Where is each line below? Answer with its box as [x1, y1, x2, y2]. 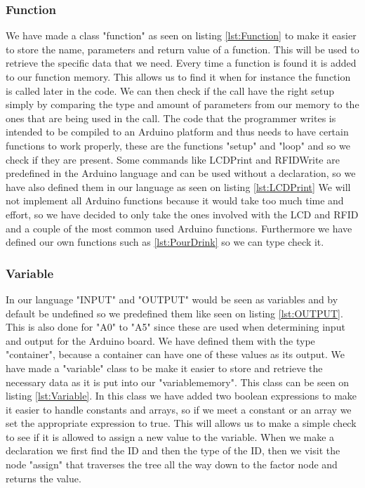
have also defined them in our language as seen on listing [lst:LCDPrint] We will [6, 179, 351, 194]
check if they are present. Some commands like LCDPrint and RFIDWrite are [6, 152, 340, 166]
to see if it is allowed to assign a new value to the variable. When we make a [6, 429, 335, 444]
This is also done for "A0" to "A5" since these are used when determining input [6, 319, 345, 334]
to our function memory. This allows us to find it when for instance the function [6, 70, 351, 84]
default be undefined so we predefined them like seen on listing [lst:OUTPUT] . [6, 305, 343, 320]
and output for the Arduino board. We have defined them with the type [6, 333, 315, 348]
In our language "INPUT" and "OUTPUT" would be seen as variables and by [6, 291, 338, 306]
